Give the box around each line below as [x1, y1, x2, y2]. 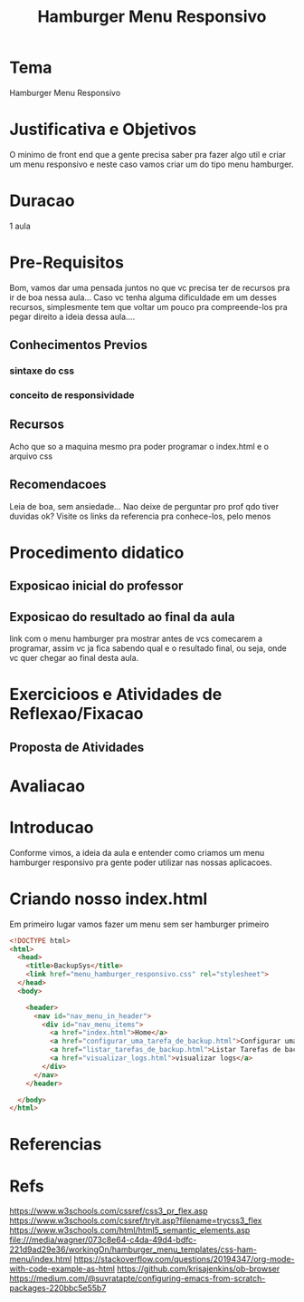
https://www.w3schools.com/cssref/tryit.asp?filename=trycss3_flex [9, 1215, 262, 1226]
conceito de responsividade [9, 388, 135, 401]
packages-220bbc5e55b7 [9, 1283, 107, 1294]
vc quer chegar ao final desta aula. [9, 653, 139, 663]
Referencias [9, 1134, 102, 1155]
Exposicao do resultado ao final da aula [9, 609, 235, 625]
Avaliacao [9, 775, 86, 796]
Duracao [9, 190, 75, 211]
